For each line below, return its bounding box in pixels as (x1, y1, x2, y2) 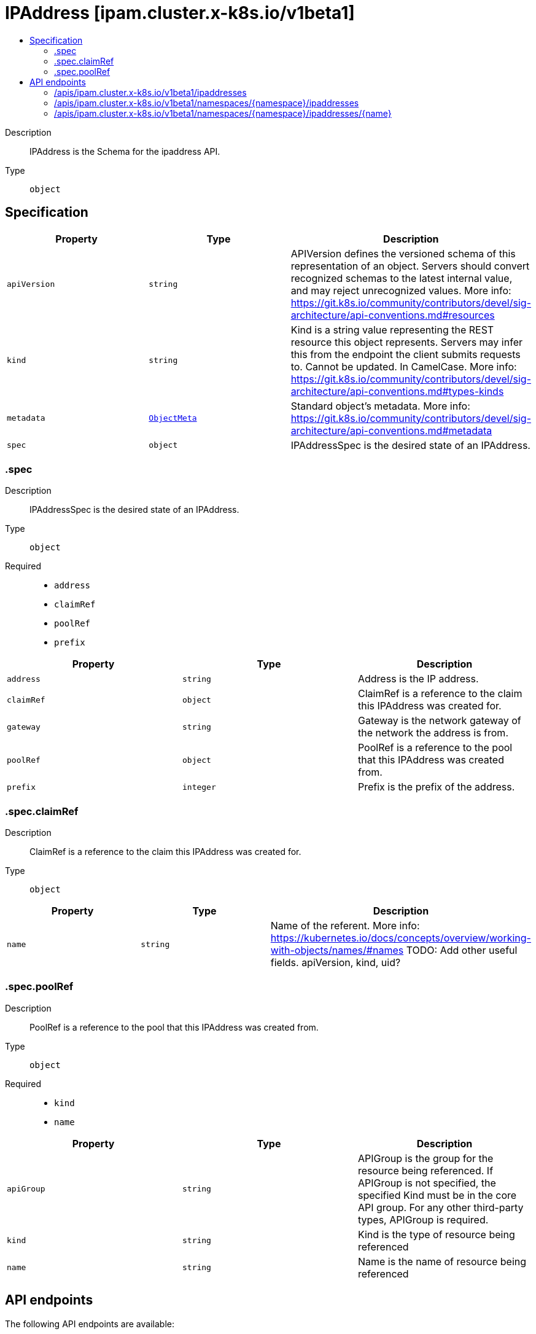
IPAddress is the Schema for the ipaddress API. (29, 146, 220, 157)
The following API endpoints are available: (5, 1318, 174, 1329)
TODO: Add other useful (406, 944, 518, 957)
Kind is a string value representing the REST (290, 323, 494, 336)
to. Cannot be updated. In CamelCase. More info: (290, 360, 517, 373)
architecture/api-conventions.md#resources (290, 308, 495, 321)
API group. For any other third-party (357, 1201, 524, 1214)
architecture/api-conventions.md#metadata (290, 424, 492, 437)
